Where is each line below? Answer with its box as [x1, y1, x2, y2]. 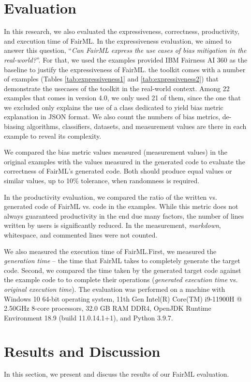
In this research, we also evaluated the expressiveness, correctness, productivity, [4, 26, 239, 36]
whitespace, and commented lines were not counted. [4, 230, 158, 239]
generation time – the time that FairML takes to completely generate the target [4, 255, 240, 266]
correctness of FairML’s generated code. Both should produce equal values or [4, 166, 232, 176]
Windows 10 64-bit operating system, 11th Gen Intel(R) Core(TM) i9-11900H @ [4, 293, 242, 303]
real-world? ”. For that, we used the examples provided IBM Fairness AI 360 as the [4, 54, 248, 64]
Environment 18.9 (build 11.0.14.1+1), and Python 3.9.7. [4, 312, 173, 322]
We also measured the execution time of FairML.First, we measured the [4, 246, 217, 256]
